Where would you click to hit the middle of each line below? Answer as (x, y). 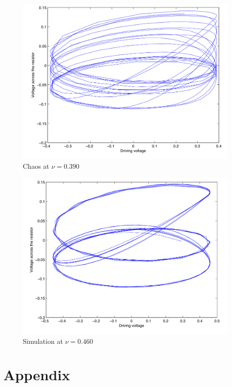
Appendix (37, 374)
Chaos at (36, 166)
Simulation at (43, 341)
